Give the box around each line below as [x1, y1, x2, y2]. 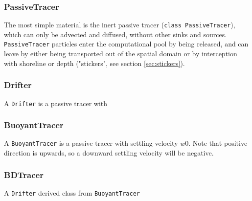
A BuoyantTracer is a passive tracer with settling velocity [4, 138, 178, 148]
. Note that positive [188, 138, 248, 148]
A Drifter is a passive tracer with [4, 98, 108, 108]
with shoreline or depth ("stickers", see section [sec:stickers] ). [4, 58, 185, 68]
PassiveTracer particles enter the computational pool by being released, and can [4, 39, 249, 49]
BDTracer [4, 168, 44, 180]
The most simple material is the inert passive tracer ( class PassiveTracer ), [4, 20, 235, 30]
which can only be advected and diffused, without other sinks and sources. [4, 29, 227, 39]
